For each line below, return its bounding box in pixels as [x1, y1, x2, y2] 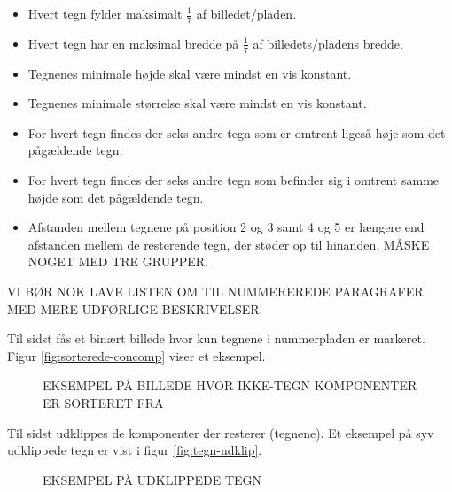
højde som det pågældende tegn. [27, 188, 204, 206]
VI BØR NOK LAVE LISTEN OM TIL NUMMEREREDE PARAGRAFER [7, 282, 424, 300]
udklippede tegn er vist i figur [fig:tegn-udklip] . [7, 441, 262, 459]
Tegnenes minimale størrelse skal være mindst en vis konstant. [27, 94, 367, 112]
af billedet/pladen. [196, 4, 297, 22]
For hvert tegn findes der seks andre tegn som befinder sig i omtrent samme [27, 171, 440, 189]
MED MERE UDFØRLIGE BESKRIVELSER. [7, 299, 263, 318]
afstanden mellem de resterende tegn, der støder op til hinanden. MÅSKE [27, 234, 430, 253]
